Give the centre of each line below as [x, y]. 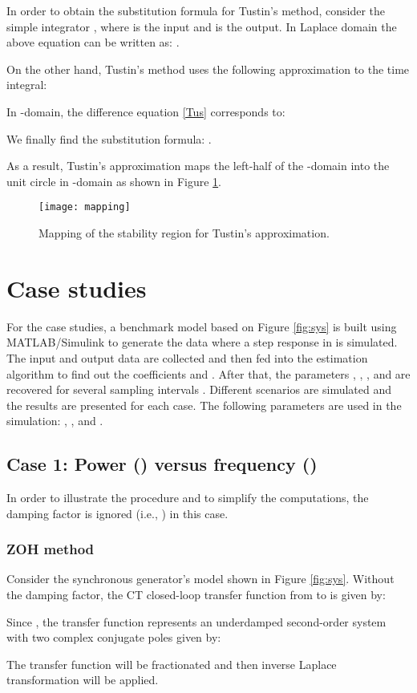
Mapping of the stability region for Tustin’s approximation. [184, 233]
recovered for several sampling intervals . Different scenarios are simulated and [199, 389]
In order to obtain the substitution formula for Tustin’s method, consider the [196, 10]
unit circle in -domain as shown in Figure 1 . [114, 181]
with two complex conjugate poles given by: [114, 637]
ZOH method [51, 549]
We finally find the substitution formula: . [109, 138]
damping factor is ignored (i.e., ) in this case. [117, 513]
